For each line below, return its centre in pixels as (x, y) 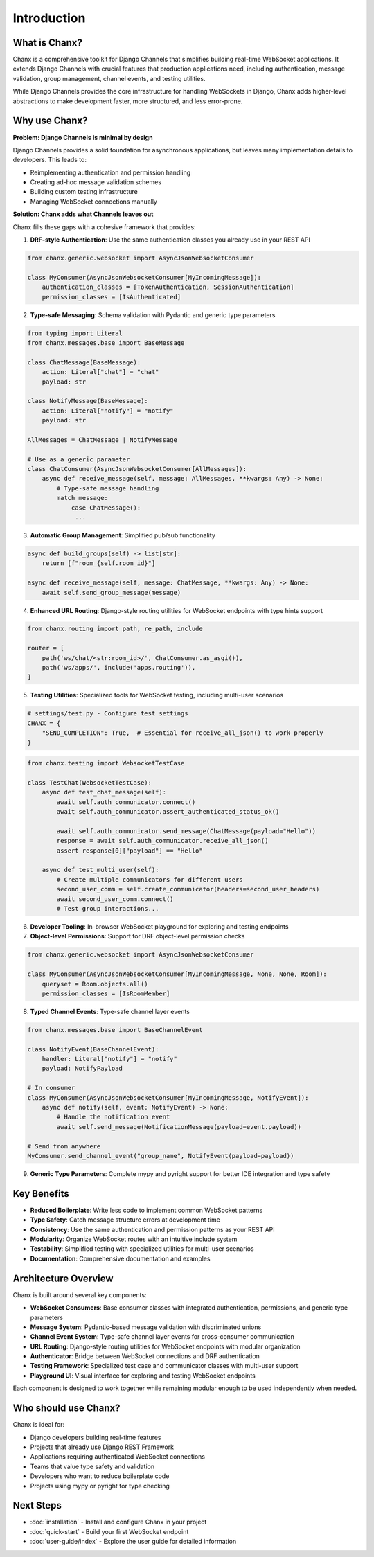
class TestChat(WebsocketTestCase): (90, 782)
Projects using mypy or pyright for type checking (100, 1486)
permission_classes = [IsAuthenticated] (112, 297)
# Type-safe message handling (108, 488)
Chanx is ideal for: (39, 1425)
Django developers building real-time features (96, 1437)
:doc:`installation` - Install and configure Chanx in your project (118, 1522)
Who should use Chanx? (66, 1408)
